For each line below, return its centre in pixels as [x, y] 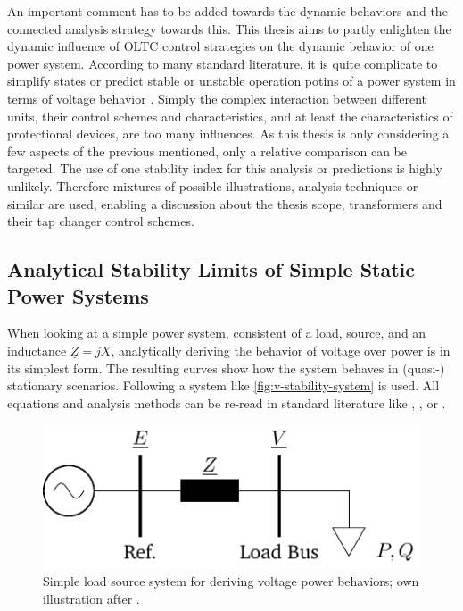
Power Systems [78, 295]
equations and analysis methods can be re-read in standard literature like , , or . [227, 402]
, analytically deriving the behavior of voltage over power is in [281, 350]
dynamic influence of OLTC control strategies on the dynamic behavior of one [220, 46]
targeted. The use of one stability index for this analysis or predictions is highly [225, 168]
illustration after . [91, 598]
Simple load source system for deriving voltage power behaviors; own [231, 581]
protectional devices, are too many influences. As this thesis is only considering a [228, 134]
